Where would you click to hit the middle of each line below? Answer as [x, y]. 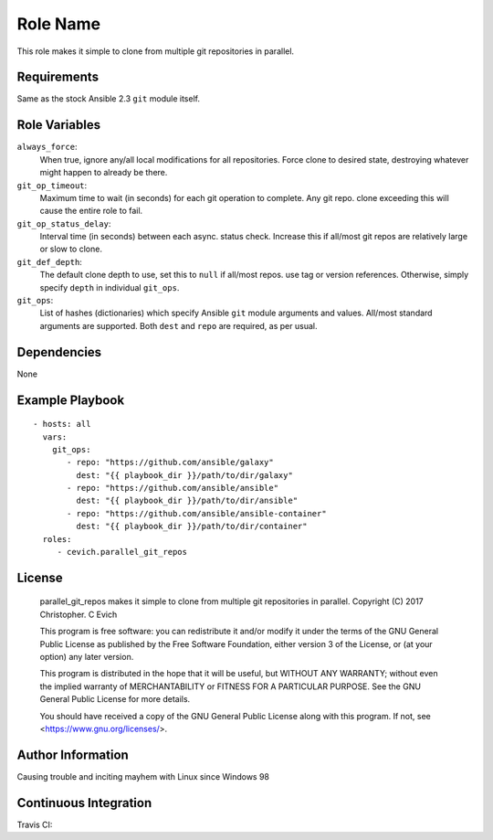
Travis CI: [35, 824]
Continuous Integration [84, 803]
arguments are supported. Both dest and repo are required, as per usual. [178, 325]
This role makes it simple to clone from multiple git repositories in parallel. [156, 51]
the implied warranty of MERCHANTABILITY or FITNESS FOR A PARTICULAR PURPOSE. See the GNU [231, 686]
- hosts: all [62, 424]
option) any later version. [87, 657]
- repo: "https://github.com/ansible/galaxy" [170, 463]
